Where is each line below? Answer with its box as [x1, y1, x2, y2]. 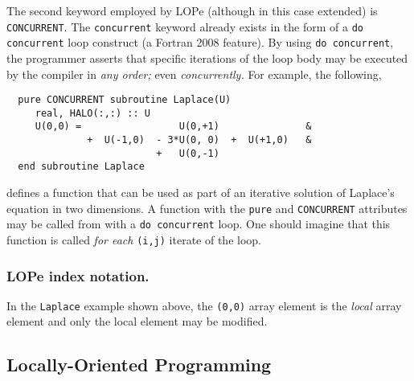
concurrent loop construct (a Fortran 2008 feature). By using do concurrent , [6, 34, 394, 51]
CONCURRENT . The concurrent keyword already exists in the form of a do [6, 18, 363, 35]
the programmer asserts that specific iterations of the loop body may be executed [6, 49, 408, 66]
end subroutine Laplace [18, 161, 145, 173]
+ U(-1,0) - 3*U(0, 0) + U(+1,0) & [87, 134, 312, 146]
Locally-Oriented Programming [6, 352, 272, 377]
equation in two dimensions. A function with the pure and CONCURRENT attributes [6, 199, 408, 216]
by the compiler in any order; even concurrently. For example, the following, [6, 65, 382, 82]
